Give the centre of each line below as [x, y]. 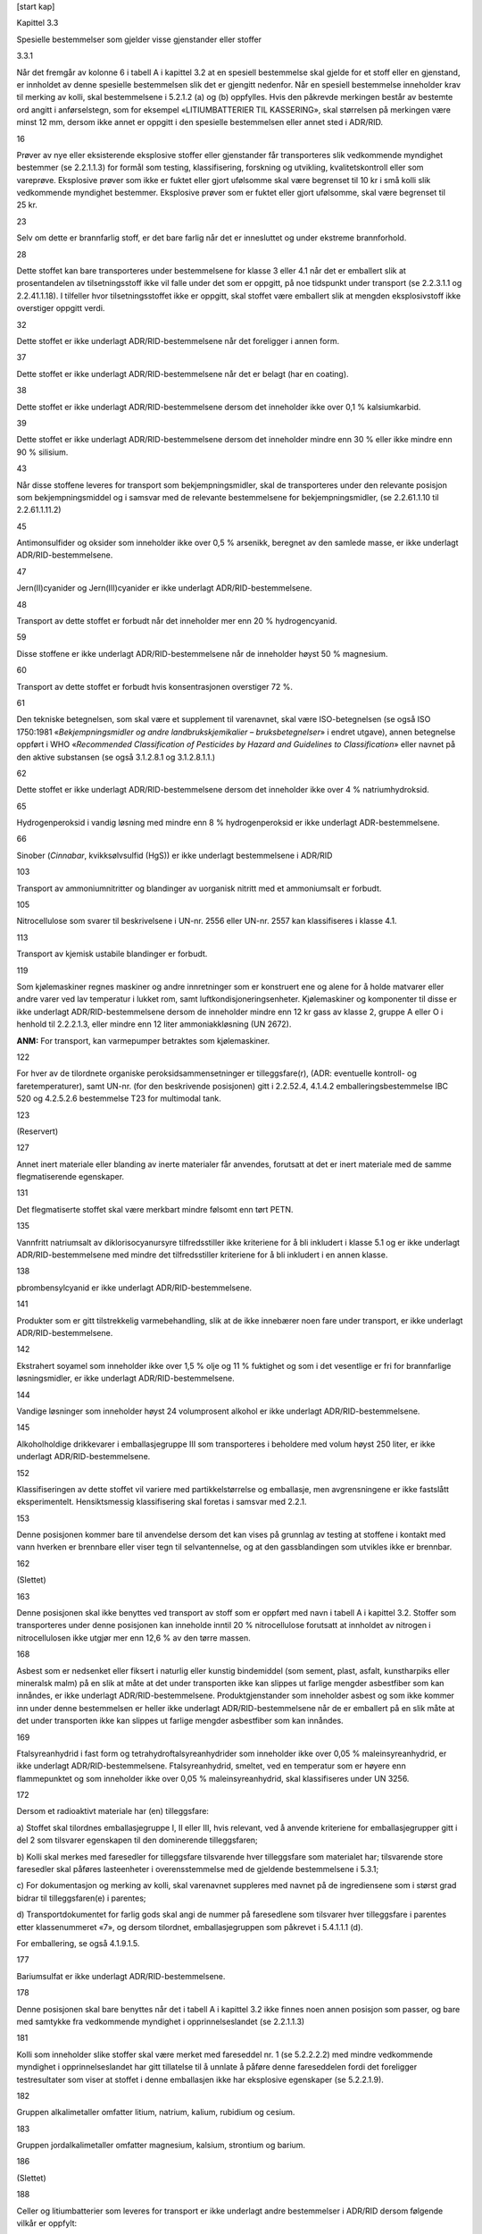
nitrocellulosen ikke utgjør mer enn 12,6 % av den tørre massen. [134, 1638]
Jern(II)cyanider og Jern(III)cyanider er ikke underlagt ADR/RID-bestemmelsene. [164, 588]
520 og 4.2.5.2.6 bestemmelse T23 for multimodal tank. [119, 1098]
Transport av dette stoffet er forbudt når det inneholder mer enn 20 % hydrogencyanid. [177, 621]
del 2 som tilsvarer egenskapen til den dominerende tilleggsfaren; [137, 1840]
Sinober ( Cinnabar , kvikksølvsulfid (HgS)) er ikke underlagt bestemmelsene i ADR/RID [175, 855]
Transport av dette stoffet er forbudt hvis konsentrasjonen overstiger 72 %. [155, 686]
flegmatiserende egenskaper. [71, 1177]
